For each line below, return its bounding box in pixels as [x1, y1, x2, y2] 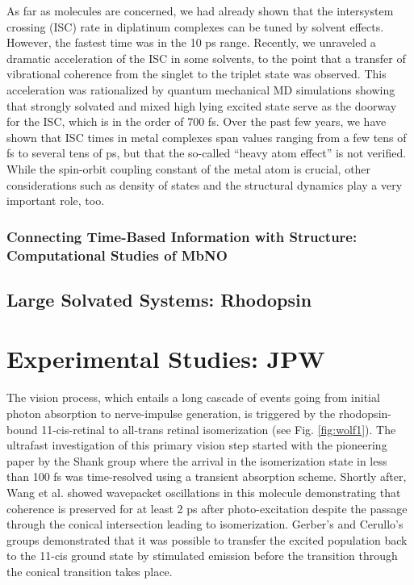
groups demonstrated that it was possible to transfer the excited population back [6, 531, 408, 548]
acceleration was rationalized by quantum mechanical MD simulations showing [6, 81, 395, 98]
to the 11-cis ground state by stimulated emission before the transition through [6, 547, 398, 564]
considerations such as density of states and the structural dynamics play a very [6, 176, 403, 193]
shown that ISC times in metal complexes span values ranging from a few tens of [6, 128, 407, 145]
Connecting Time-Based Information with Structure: [6, 226, 358, 246]
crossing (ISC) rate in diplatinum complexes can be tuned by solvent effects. [6, 18, 384, 35]
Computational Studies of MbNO [6, 244, 228, 265]
